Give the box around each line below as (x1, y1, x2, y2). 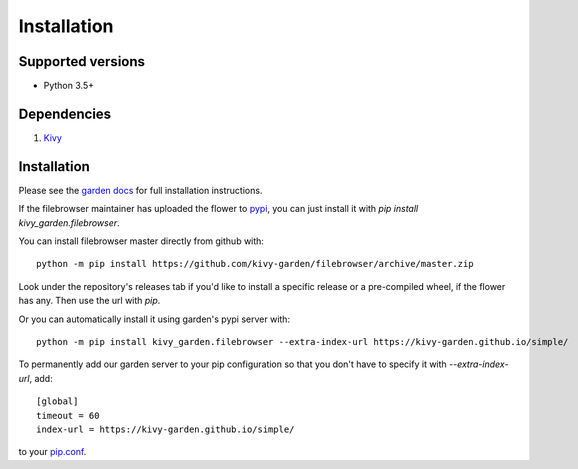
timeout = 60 (36, 410, 100, 421)
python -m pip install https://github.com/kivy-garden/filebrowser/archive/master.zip (36, 258, 474, 270)
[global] (36, 396, 79, 407)
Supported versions (18, 53, 145, 70)
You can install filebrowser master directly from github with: (18, 235, 265, 247)
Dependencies (18, 105, 112, 122)
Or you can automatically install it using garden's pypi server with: (18, 313, 290, 325)
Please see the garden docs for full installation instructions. (18, 184, 263, 196)
